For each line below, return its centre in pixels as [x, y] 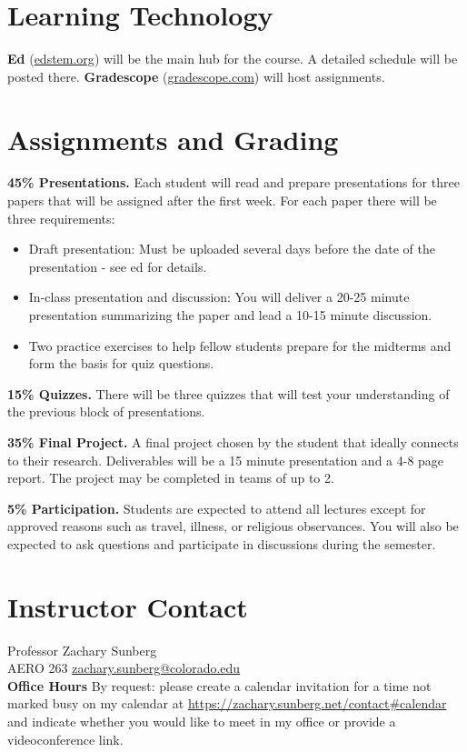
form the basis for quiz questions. [121, 363]
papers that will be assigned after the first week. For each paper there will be [222, 201]
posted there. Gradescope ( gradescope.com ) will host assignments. [196, 76]
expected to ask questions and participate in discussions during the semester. [222, 543]
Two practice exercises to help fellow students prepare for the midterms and [240, 345]
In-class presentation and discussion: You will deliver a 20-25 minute [219, 297]
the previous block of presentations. [106, 411]
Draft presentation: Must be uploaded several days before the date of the [232, 249]
